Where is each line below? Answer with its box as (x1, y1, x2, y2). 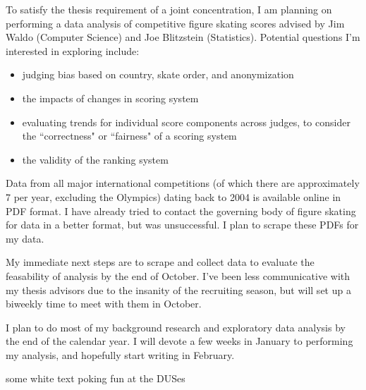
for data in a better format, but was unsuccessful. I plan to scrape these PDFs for (6, 217, 359, 232)
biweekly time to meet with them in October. (6, 296, 202, 311)
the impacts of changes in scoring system (22, 90, 199, 105)
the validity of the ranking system (22, 152, 169, 166)
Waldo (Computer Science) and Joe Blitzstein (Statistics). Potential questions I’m (6, 30, 360, 44)
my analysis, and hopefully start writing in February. (6, 347, 235, 362)
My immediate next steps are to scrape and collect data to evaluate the (6, 255, 315, 269)
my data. (6, 231, 44, 245)
